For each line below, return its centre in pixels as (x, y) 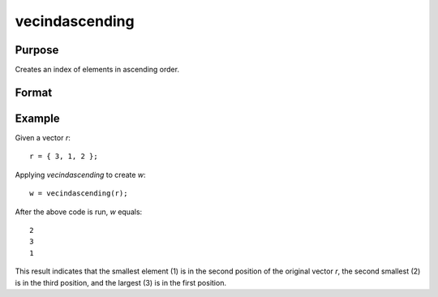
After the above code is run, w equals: (79, 212)
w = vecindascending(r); (79, 194)
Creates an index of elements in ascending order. (97, 70)
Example (37, 118)
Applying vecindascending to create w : (80, 174)
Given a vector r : (43, 137)
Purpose (37, 50)
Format (34, 92)
